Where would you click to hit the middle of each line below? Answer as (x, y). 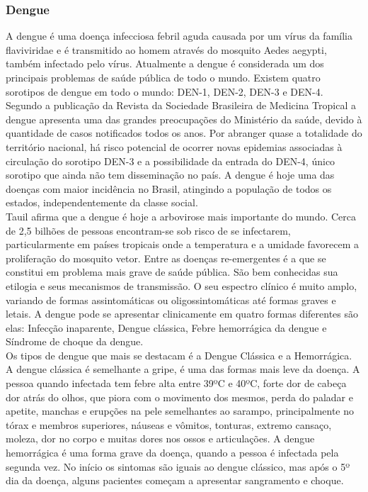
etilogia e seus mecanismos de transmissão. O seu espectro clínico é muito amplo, (182, 285)
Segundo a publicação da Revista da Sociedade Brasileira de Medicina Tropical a (181, 105)
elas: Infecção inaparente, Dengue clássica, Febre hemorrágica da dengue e (166, 327)
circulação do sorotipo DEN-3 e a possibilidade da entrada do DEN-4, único (171, 161)
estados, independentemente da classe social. (102, 202)
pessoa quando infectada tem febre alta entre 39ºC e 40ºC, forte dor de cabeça (176, 383)
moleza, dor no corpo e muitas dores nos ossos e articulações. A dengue (160, 438)
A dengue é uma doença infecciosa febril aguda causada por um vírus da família (179, 36)
